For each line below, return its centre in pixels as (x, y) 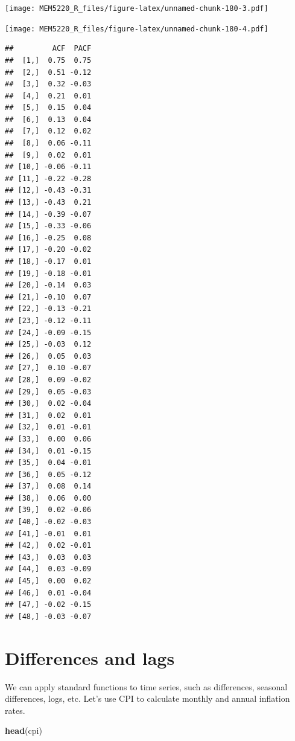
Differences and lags (90, 657)
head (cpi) (24, 730)
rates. (15, 710)
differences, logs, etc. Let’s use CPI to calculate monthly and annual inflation (147, 698)
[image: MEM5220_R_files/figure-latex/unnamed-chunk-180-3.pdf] (137, 8)
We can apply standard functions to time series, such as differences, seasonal (146, 686)
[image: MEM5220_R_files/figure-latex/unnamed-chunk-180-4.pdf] (137, 29)
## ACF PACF (48, 49)
